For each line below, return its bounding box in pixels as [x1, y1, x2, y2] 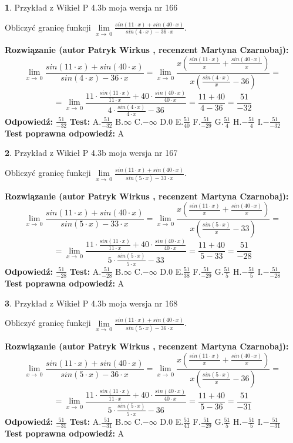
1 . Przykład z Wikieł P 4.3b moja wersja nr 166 [5, 1, 178, 13]
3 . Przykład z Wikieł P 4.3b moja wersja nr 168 [5, 297, 178, 309]
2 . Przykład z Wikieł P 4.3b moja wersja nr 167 [5, 146, 178, 159]
